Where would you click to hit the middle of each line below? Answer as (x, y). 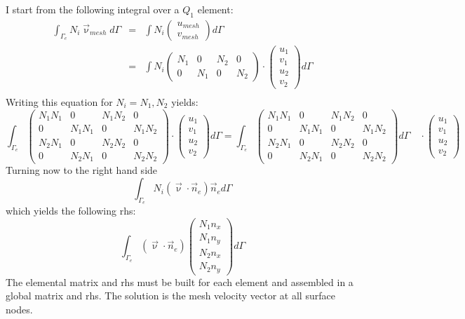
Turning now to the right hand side (82, 170)
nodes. (19, 310)
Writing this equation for (59, 101)
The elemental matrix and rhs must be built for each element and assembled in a (180, 281)
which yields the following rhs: (71, 211)
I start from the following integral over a (93, 9)
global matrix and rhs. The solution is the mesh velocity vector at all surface (170, 296)
